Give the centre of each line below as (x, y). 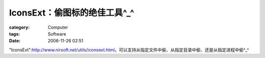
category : (19, 27)
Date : (15, 41)
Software (57, 34)
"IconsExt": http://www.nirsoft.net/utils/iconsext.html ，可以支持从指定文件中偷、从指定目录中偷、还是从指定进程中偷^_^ (129, 50)
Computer (58, 27)
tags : (14, 34)
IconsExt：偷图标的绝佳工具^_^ (72, 13)
